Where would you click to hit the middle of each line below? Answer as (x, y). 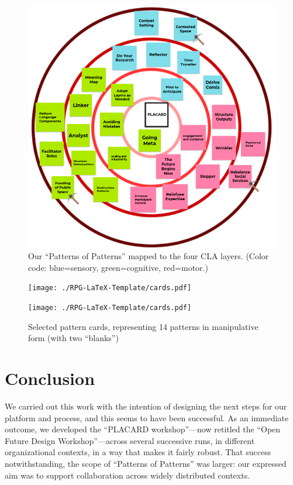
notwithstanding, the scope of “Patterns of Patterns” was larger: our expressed (146, 464)
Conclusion (50, 378)
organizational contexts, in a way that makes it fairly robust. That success (138, 452)
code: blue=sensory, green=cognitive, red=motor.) (118, 267)
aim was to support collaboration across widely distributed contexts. (127, 475)
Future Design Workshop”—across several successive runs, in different (130, 440)
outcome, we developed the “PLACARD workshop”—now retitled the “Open (143, 429)
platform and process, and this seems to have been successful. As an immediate (147, 417)
